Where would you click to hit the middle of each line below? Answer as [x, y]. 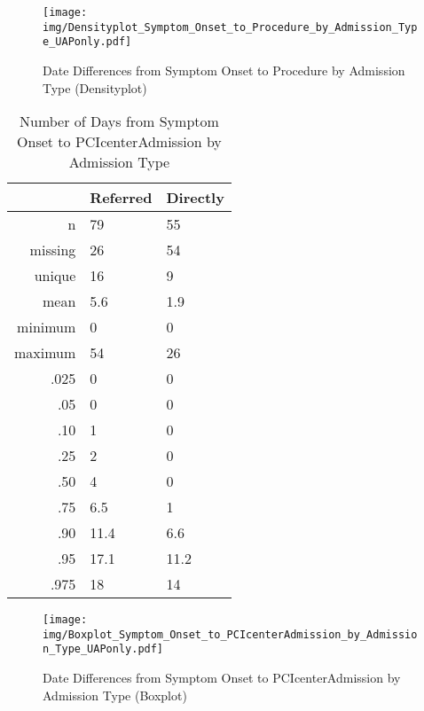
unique [55, 276]
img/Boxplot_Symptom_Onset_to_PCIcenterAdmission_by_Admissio [230, 634]
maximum [45, 353]
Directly [195, 198]
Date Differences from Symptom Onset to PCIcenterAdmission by [222, 678]
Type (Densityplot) [95, 87]
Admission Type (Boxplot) [115, 695]
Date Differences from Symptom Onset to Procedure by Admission [224, 70]
